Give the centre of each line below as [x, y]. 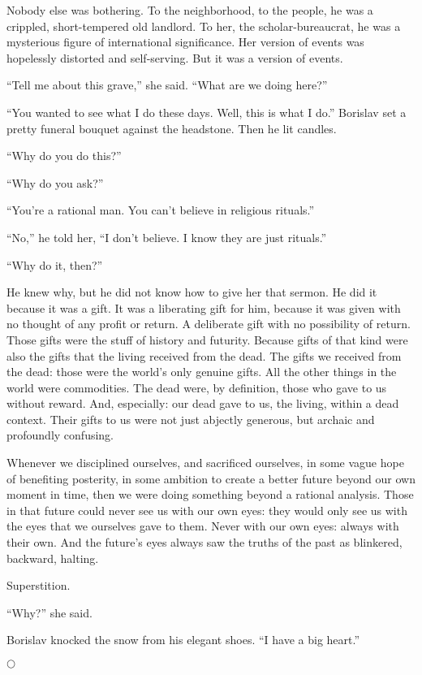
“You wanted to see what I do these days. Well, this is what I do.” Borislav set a [207, 112]
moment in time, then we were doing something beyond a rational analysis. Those [210, 494]
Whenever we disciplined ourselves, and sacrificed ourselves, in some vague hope [205, 463]
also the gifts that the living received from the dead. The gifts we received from [204, 355]
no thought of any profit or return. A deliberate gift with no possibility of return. [209, 324]
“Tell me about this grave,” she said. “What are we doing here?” [167, 85]
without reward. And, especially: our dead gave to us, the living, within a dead [203, 403]
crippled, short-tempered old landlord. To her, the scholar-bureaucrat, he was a [204, 26]
